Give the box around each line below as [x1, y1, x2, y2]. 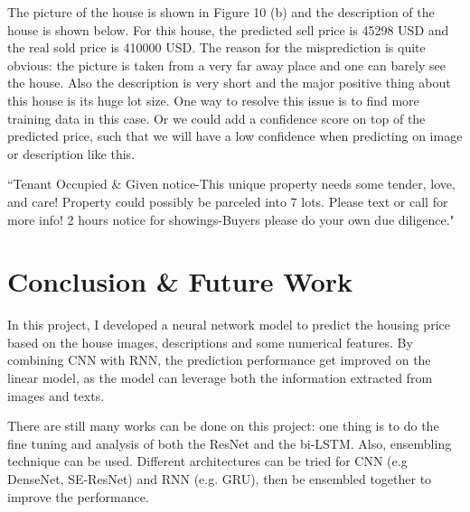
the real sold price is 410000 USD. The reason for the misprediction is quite [7, 38, 426, 57]
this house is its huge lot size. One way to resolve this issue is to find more [7, 90, 419, 109]
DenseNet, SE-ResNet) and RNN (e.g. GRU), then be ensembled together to [7, 470, 432, 488]
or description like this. [7, 144, 136, 163]
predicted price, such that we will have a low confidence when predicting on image [7, 126, 463, 145]
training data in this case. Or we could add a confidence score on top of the [7, 108, 426, 127]
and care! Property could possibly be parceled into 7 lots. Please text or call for [7, 191, 448, 210]
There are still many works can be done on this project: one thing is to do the [7, 416, 439, 435]
